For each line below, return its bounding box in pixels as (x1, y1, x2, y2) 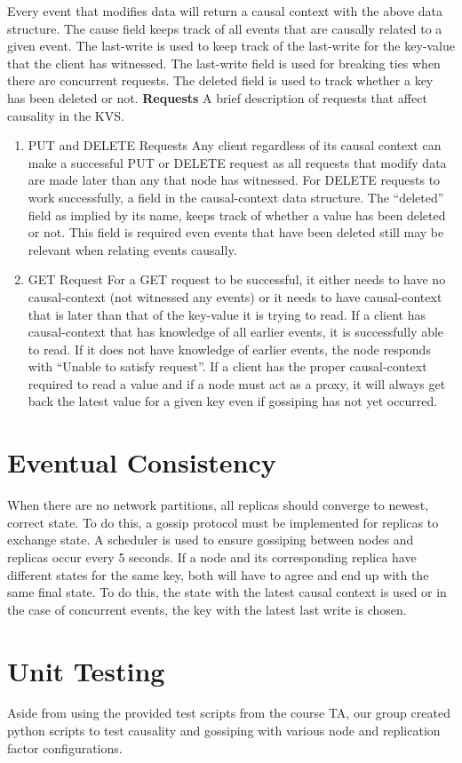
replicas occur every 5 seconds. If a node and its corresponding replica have (7, 547, 417, 566)
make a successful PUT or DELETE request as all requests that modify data (28, 153, 447, 171)
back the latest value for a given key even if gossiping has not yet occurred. (28, 392, 438, 410)
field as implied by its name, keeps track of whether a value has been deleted (28, 205, 446, 224)
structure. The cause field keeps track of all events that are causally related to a (7, 19, 442, 37)
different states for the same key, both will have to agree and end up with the (7, 565, 429, 584)
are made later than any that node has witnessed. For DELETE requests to (28, 171, 441, 189)
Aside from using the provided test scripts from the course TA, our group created (7, 703, 450, 722)
